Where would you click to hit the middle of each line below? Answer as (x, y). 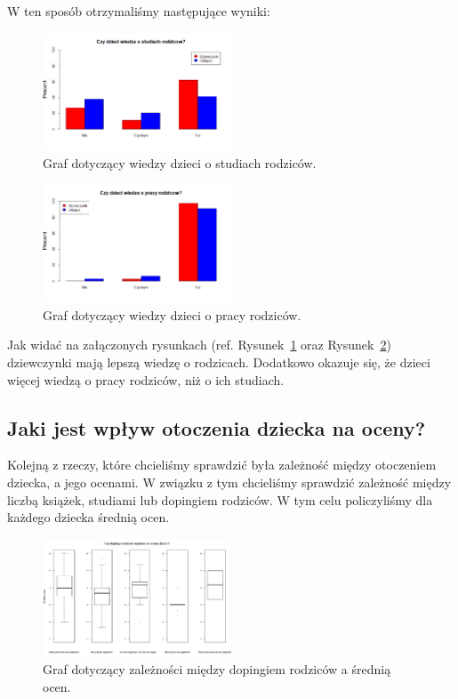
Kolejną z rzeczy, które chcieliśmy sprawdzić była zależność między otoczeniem (222, 465)
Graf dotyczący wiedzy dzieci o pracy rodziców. (172, 314)
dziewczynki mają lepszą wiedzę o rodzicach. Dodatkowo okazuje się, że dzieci (219, 362)
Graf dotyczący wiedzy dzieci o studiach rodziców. (180, 162)
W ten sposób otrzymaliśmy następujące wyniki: (139, 11)
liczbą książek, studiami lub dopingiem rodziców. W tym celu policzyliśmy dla (220, 499)
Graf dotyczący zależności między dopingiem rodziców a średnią (217, 669)
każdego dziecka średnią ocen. (88, 517)
